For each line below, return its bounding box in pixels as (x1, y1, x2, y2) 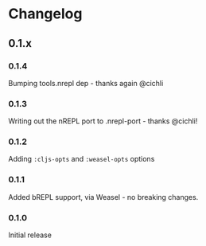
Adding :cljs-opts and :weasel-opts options (8, 154, 155, 164)
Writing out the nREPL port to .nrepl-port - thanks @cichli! (8, 116, 198, 126)
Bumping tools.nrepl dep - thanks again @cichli (8, 78, 164, 88)
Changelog (8, 5, 83, 23)
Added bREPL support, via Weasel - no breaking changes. (8, 192, 199, 201)
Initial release (8, 230, 52, 240)
